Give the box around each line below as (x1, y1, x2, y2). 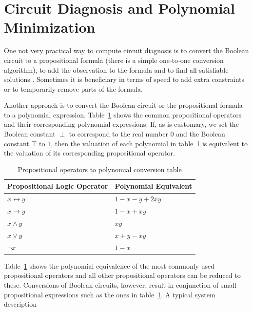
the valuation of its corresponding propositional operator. (4, 148, 175, 158)
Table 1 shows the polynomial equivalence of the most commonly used (4, 260, 214, 271)
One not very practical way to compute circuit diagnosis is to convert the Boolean (4, 45, 249, 56)
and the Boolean (176, 129, 225, 139)
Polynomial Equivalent (115, 181, 192, 191)
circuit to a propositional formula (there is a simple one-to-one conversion (4, 55, 224, 65)
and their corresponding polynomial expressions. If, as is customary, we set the (4, 119, 239, 129)
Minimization (4, 17, 96, 37)
